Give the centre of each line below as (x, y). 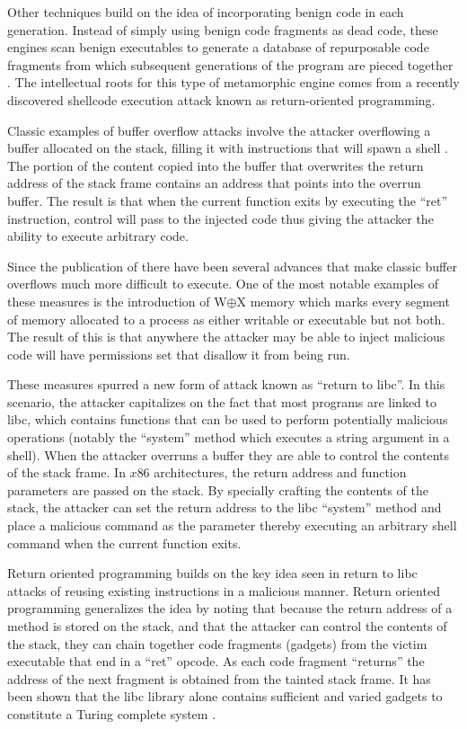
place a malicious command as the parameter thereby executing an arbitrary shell (232, 525)
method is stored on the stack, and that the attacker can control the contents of (227, 626)
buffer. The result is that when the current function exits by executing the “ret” (228, 200)
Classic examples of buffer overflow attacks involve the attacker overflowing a (219, 130)
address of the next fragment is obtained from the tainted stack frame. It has (219, 678)
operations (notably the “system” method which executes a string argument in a (229, 437)
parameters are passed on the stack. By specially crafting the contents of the (218, 489)
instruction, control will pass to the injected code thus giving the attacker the (220, 218)
